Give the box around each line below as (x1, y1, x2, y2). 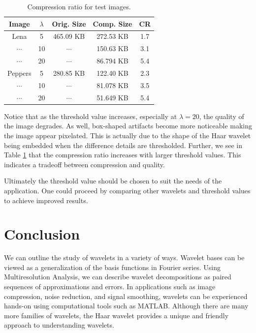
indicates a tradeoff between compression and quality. (4, 159, 165, 169)
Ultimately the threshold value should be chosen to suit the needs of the (4, 176, 222, 186)
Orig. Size (52, 18, 86, 29)
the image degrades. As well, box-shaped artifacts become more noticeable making (4, 121, 252, 131)
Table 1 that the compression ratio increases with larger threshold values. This (4, 150, 241, 160)
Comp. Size (93, 18, 132, 29)
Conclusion (4, 224, 80, 244)
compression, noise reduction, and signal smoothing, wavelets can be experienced (4, 291, 248, 301)
